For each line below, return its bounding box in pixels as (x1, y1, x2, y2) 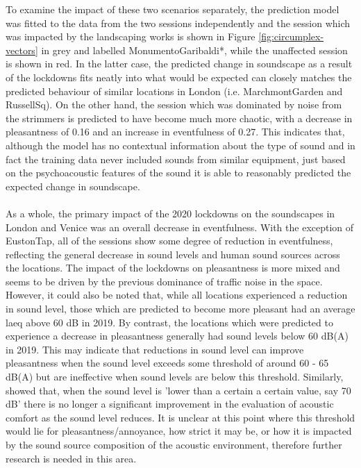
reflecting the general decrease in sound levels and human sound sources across (6, 246, 340, 261)
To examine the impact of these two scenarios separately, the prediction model (6, 2, 339, 16)
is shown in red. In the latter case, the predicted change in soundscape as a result (6, 56, 353, 71)
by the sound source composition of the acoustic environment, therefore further (6, 437, 342, 451)
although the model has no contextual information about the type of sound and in (6, 137, 355, 152)
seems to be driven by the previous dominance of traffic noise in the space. (6, 274, 323, 288)
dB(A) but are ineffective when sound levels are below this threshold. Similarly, (6, 369, 344, 384)
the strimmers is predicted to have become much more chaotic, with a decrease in (6, 110, 353, 125)
